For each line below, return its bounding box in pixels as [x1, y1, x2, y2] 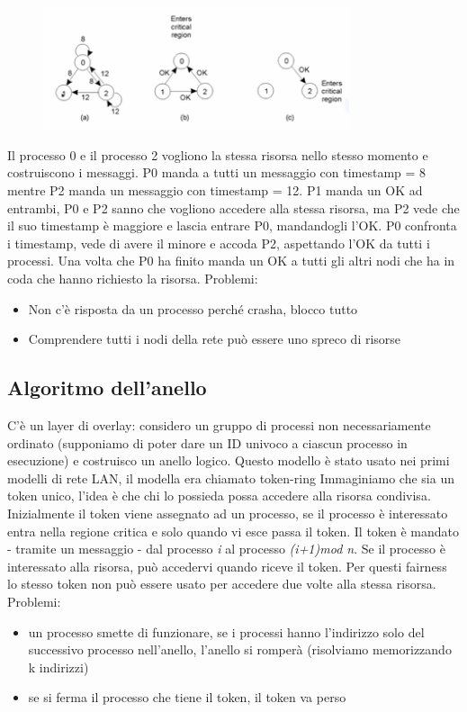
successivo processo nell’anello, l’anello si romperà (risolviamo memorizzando [28, 640, 452, 659]
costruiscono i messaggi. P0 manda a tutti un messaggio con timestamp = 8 [7, 163, 427, 182]
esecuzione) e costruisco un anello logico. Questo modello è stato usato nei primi [7, 451, 450, 470]
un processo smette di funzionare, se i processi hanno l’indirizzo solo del [28, 622, 425, 641]
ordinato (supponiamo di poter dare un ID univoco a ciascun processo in [7, 433, 408, 452]
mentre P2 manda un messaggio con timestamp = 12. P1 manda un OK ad [7, 181, 423, 200]
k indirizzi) [28, 657, 89, 676]
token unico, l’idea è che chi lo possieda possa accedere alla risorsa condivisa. [7, 486, 431, 505]
